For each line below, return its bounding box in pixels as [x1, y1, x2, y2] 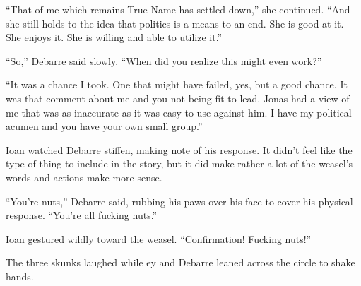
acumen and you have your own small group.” [6, 119, 203, 133]
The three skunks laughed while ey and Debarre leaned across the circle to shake [6, 255, 355, 270]
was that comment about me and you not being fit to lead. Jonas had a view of [6, 90, 350, 105]
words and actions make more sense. [6, 169, 162, 184]
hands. [6, 268, 34, 283]
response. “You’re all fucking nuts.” [6, 208, 158, 222]
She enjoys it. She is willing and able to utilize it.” [6, 30, 223, 44]
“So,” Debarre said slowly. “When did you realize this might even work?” [6, 53, 322, 68]
